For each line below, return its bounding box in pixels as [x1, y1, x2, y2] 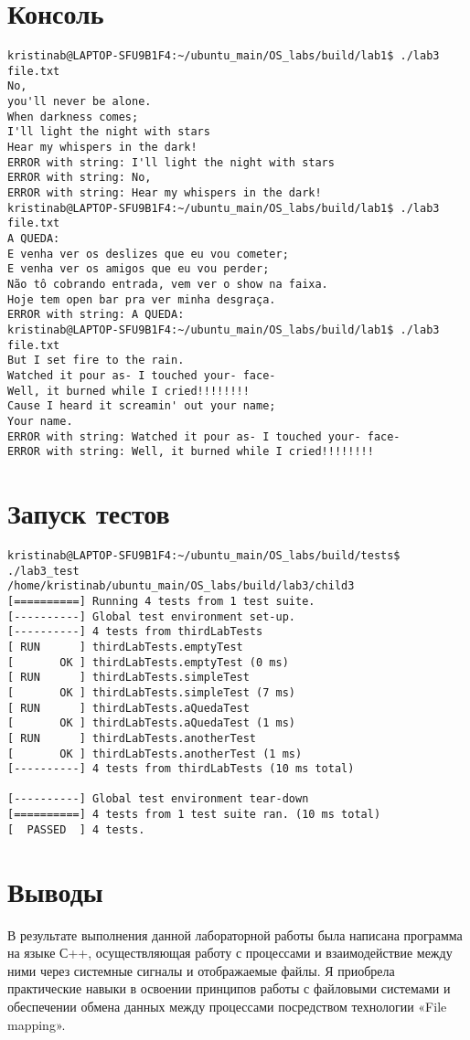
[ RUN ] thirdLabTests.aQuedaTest [7, 701, 250, 715]
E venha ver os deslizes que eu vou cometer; [7, 247, 289, 260]
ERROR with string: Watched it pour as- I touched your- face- [7, 430, 401, 443]
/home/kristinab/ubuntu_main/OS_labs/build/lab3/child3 [7, 579, 355, 593]
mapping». [7, 1014, 66, 1034]
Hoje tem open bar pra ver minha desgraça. [7, 292, 276, 306]
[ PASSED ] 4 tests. [7, 822, 145, 836]
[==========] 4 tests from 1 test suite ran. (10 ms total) [7, 808, 381, 822]
